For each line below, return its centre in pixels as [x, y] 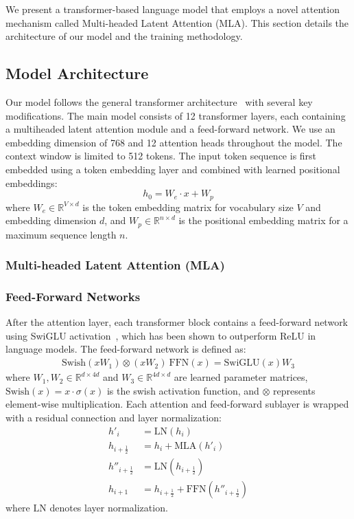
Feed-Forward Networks [73, 296]
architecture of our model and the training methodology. [124, 36]
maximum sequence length [61, 234]
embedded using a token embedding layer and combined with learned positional [173, 169]
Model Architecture [77, 73]
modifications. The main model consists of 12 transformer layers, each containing [176, 115]
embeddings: [32, 183]
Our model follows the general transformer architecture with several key [159, 101]
